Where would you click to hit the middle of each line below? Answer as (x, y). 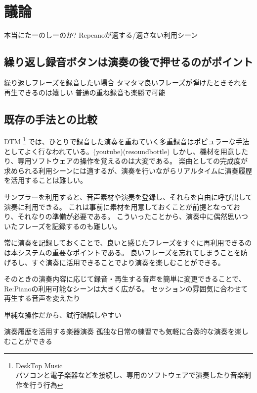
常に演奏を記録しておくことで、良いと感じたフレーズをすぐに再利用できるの (128, 243)
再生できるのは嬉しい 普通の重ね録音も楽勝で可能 (85, 92)
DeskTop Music (39, 365)
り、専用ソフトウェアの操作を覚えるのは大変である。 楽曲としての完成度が (126, 161)
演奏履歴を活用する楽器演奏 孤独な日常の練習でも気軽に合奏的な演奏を (119, 331)
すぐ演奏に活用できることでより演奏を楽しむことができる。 (128, 262)
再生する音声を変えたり (42, 298)
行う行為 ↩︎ (46, 384)
